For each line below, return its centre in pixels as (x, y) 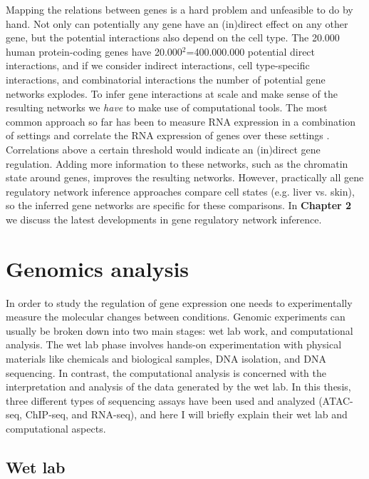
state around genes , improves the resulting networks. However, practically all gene (185, 177)
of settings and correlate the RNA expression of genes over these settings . (168, 135)
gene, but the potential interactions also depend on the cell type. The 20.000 (173, 37)
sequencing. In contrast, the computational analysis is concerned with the (166, 372)
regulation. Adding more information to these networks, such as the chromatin (177, 163)
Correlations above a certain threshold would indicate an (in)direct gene (163, 149)
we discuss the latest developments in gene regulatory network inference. (164, 219)
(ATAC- (336, 400)
